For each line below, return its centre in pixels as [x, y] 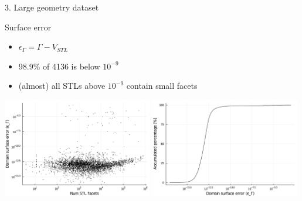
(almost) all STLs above [62, 86]
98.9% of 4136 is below [59, 66]
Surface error [28, 27]
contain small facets [162, 86]
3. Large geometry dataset [52, 7]
